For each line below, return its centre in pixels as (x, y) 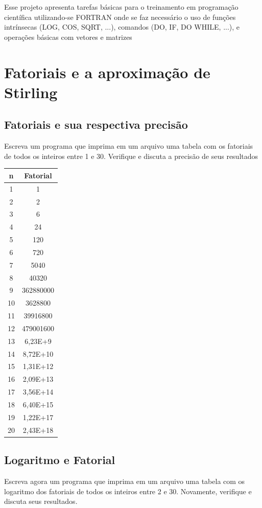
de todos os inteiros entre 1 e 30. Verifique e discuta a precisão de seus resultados (131, 156)
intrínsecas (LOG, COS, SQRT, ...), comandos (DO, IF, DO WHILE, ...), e (122, 27)
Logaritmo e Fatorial (60, 460)
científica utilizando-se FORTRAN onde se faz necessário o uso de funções (120, 17)
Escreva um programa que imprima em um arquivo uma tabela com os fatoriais (129, 146)
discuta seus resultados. (41, 501)
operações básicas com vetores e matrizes (68, 37)
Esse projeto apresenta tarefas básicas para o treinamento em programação (121, 7)
